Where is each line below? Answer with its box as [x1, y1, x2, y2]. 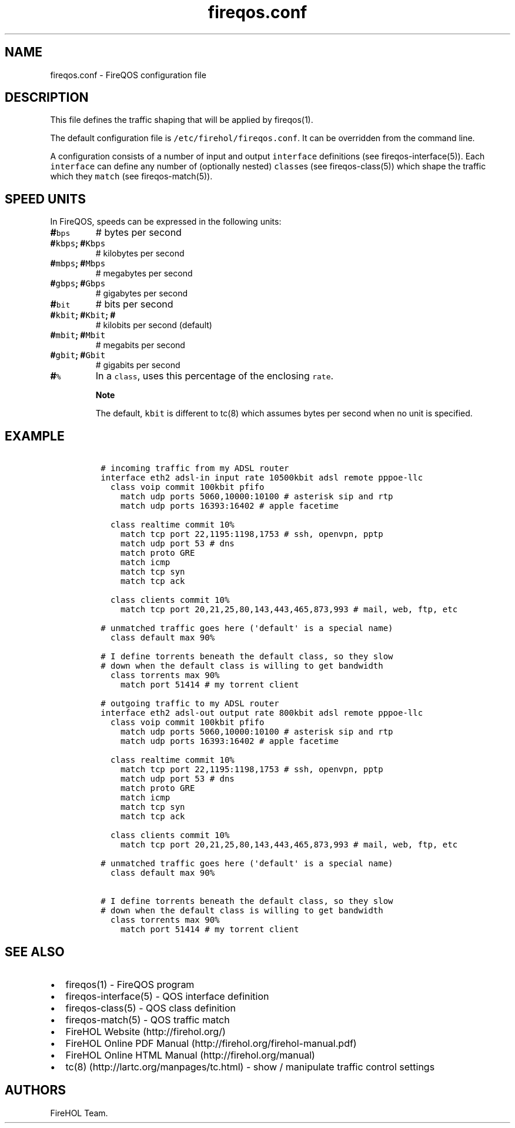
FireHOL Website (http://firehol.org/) [65, 1025, 226, 1037]
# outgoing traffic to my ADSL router [101, 699, 279, 709]
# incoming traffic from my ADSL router [101, 463, 289, 473]
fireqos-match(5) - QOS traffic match [65, 1013, 230, 1026]
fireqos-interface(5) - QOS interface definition [65, 990, 269, 1002]
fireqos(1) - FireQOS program [65, 978, 195, 990]
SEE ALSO [5, 944, 65, 959]
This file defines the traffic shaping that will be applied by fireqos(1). [50, 115, 313, 125]
